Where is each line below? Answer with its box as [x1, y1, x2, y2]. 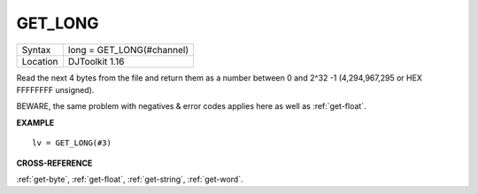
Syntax [21, 43, 51, 56]
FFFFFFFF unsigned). [16, 84, 95, 95]
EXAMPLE [16, 117, 55, 128]
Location [21, 55, 58, 67]
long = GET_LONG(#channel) [67, 43, 189, 56]
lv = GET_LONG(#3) [32, 138, 112, 148]
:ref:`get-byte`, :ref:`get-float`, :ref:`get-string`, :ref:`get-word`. [16, 174, 243, 184]
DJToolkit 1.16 [67, 55, 125, 67]
